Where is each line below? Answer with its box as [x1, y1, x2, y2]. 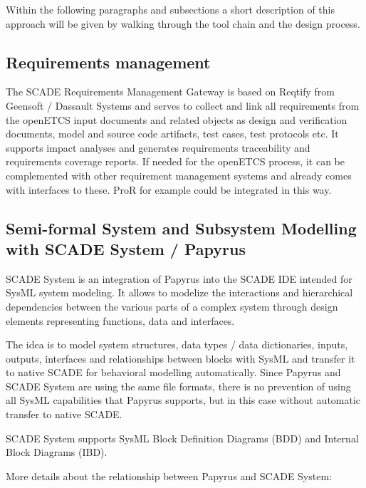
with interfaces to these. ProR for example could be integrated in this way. [6, 182, 332, 197]
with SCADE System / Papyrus [6, 237, 246, 259]
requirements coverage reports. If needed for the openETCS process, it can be [6, 154, 345, 169]
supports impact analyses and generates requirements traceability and [6, 140, 310, 155]
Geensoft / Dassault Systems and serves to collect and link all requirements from [6, 98, 360, 113]
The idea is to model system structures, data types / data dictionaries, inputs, [6, 337, 348, 352]
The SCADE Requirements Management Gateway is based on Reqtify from [6, 84, 335, 99]
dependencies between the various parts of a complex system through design [6, 298, 338, 313]
